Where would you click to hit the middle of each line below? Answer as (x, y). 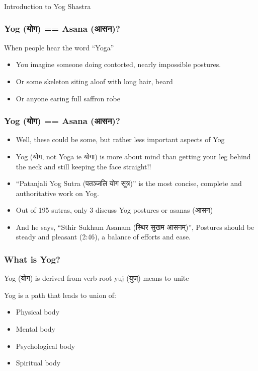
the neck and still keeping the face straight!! (83, 166)
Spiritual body (38, 363)
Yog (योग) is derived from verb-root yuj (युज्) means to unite (97, 278)
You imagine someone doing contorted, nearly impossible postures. (118, 64)
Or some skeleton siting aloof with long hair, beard (94, 81)
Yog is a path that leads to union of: (60, 295)
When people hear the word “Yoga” (59, 47)
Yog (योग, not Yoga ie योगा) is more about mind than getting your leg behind (133, 156)
